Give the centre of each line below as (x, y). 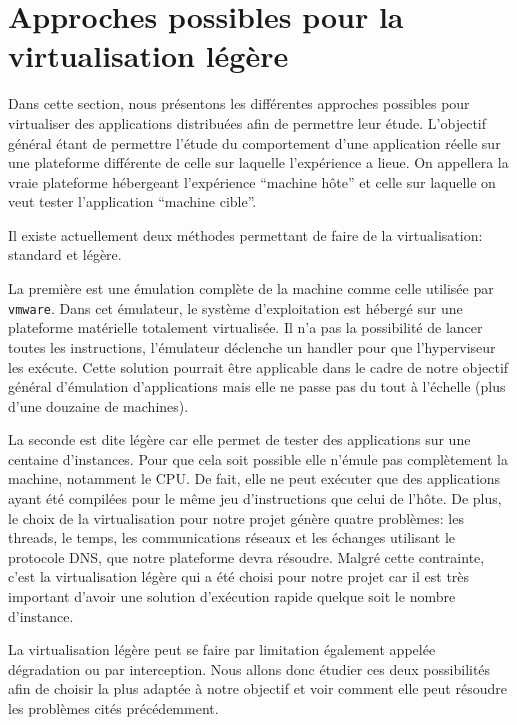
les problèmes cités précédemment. (113, 708)
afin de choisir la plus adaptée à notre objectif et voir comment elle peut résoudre (257, 688)
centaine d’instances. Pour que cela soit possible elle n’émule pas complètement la (258, 458)
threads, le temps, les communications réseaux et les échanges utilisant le (232, 537)
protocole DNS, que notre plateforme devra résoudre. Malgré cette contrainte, (246, 556)
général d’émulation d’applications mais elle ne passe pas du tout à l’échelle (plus (257, 386)
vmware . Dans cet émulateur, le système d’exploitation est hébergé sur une (235, 307)
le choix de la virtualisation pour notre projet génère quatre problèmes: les (236, 517)
